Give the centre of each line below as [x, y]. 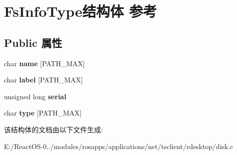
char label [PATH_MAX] [44, 80]
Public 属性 [33, 42]
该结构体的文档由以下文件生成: [53, 129]
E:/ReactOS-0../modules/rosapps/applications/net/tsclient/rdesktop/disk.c [119, 146]
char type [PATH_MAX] [43, 113]
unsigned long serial [35, 96]
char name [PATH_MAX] [45, 63]
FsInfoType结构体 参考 [81, 11]
